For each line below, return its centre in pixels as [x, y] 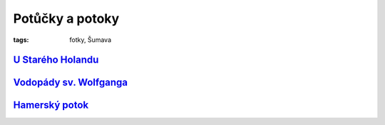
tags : [21, 40]
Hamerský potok [51, 105]
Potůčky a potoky [66, 18]
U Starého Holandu [56, 60]
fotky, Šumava [91, 40]
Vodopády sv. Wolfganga [71, 83]
